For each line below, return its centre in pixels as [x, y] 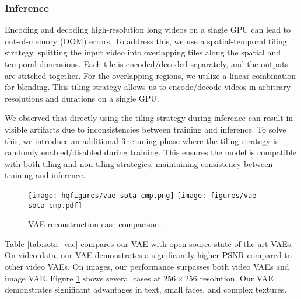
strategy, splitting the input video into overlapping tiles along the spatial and [143, 52]
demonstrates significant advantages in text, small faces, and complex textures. [146, 289]
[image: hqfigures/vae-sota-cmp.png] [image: [117, 195]
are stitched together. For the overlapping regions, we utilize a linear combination [150, 75]
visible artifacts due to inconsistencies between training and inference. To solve [146, 129]
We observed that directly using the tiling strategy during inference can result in [149, 118]
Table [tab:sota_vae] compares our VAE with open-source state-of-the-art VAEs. [149, 243]
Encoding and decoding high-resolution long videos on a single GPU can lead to [148, 29]
